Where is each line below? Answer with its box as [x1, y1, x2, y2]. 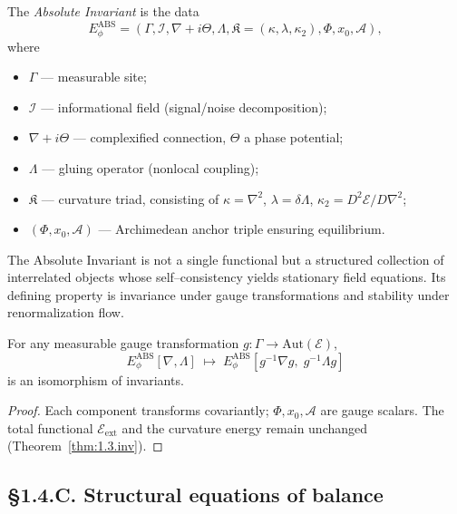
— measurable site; [41, 67, 147, 86]
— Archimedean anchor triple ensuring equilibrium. [98, 219, 385, 238]
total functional [7, 418, 93, 437]
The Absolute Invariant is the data [7, 2, 199, 20]
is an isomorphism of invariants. [7, 370, 184, 389]
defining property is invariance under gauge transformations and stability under [7, 285, 450, 304]
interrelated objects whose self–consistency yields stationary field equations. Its [7, 267, 446, 286]
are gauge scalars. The [320, 401, 444, 420]
